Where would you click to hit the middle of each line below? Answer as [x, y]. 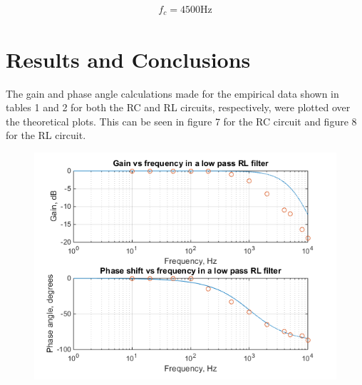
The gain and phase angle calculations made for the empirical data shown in [172, 93]
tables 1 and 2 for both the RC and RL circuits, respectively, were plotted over [178, 107]
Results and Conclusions [128, 59]
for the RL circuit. [46, 135]
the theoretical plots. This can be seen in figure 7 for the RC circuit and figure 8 [181, 121]
